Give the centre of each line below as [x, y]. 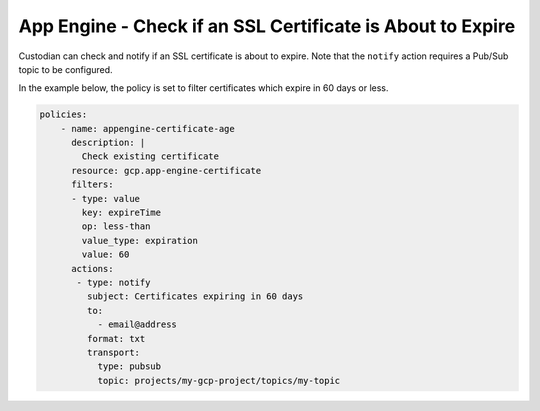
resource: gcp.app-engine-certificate [166, 170]
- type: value [105, 198]
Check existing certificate [150, 156]
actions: [92, 268]
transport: [113, 352]
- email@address [137, 324]
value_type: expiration [140, 240]
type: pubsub [129, 366]
